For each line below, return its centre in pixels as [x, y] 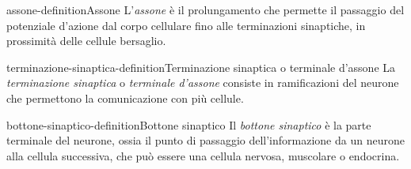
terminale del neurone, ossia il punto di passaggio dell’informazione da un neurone [205, 140]
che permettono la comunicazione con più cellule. [125, 98]
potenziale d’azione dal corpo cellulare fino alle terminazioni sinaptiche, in [186, 25]
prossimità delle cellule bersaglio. [86, 41]
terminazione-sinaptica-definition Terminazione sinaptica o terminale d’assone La [201, 67]
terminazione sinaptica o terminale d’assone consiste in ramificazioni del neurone [203, 83]
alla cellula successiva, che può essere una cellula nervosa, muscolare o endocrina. [203, 155]
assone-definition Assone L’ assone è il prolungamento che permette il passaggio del [205, 9]
